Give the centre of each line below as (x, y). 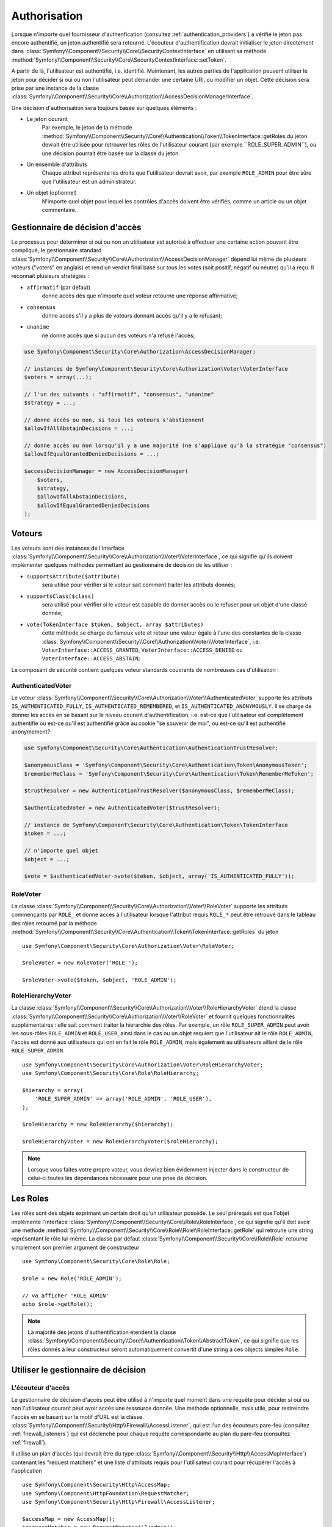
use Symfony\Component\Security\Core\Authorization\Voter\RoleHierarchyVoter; (143, 1065)
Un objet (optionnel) (52, 193)
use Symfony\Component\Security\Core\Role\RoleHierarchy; (111, 1073)
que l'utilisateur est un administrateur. (89, 181)
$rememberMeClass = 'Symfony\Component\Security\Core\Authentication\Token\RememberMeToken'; (169, 774)
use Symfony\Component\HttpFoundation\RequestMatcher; (106, 1493)
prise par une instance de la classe (55, 88)
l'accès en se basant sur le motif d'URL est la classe (77, 1416)
